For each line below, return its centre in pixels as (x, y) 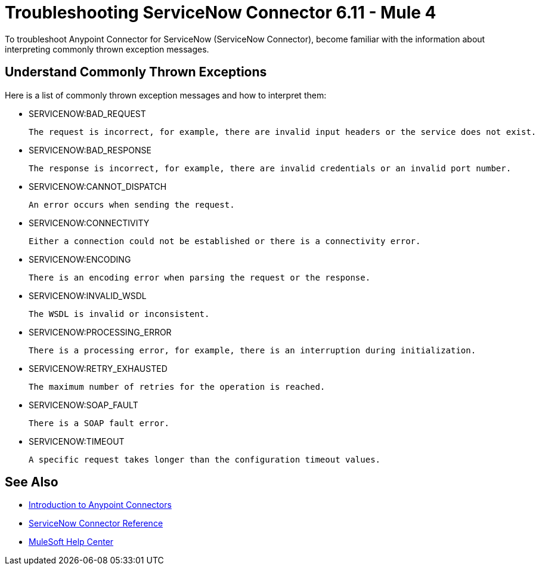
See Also (32, 482)
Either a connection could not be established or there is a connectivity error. (225, 241)
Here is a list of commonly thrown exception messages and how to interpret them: (166, 95)
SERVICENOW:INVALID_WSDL (88, 295)
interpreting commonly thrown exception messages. (107, 49)
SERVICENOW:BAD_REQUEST (87, 113)
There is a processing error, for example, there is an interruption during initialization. (253, 350)
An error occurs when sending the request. (132, 204)
